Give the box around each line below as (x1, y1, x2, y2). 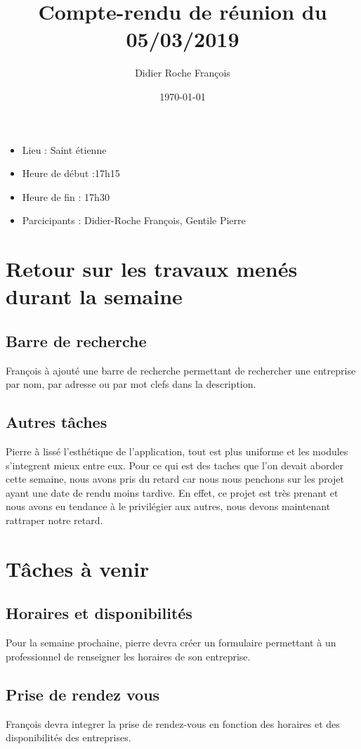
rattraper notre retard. (6, 513, 103, 527)
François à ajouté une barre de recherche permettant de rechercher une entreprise (6, 363, 356, 377)
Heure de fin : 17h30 (22, 189, 110, 204)
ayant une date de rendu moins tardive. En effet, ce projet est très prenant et (6, 485, 339, 500)
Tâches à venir (6, 554, 150, 582)
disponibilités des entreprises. (6, 730, 131, 745)
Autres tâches (6, 411, 107, 433)
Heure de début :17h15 (22, 166, 120, 181)
